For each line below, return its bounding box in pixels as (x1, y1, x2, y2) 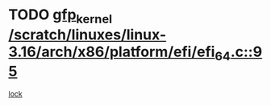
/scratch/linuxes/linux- (8, 26, 167, 43)
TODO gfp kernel (8, 6, 113, 26)
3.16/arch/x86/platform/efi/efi (8, 43, 215, 61)
